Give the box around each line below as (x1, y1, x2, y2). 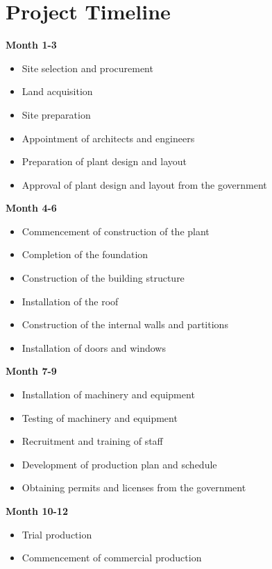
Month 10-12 (6, 504, 68, 518)
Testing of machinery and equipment (22, 410, 178, 425)
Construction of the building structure (22, 271, 185, 285)
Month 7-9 (6, 364, 57, 378)
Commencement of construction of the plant (22, 223, 210, 238)
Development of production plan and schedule (22, 457, 217, 471)
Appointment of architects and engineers (22, 130, 195, 145)
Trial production (22, 527, 92, 541)
